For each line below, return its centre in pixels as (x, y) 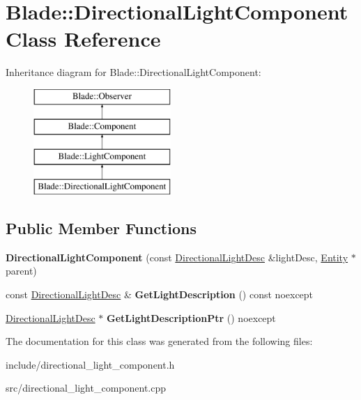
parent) (21, 271)
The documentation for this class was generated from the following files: (159, 341)
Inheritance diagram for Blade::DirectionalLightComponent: (133, 72)
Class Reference (83, 39)
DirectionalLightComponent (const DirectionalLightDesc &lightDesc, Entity (177, 257)
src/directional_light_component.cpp (86, 388)
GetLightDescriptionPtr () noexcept (191, 317)
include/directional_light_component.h (90, 364)
